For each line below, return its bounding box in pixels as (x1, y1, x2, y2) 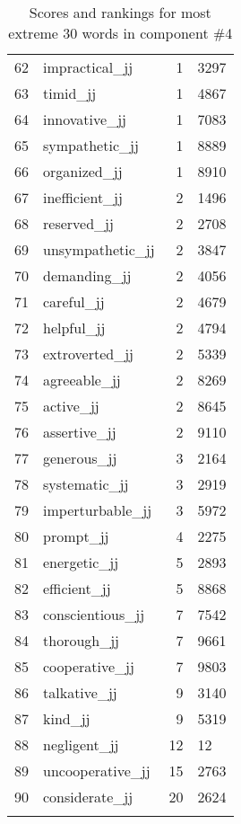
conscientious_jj (43, 604, 145, 625)
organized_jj (43, 161, 123, 182)
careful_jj (43, 291, 105, 312)
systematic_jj (43, 474, 129, 494)
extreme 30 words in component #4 (8, 22, 233, 43)
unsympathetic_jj (43, 239, 155, 260)
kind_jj (43, 708, 90, 729)
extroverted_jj (43, 343, 134, 364)
